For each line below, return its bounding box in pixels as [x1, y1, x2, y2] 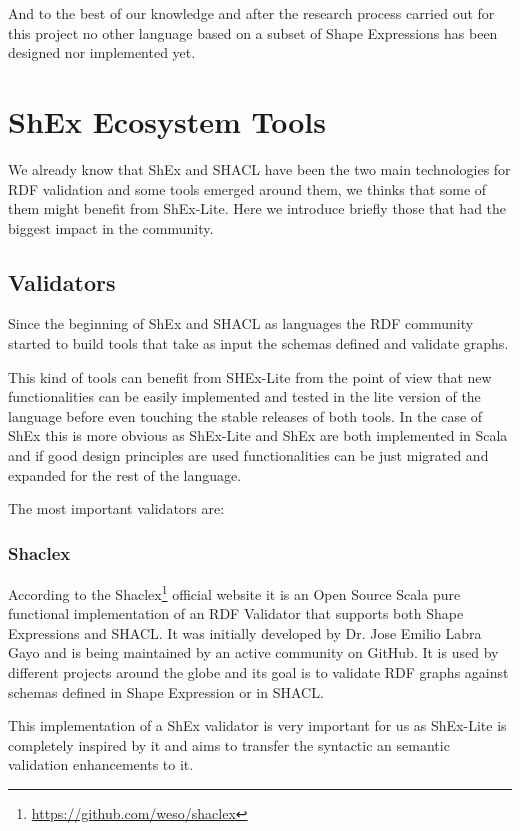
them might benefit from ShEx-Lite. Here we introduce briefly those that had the [8, 198, 507, 219]
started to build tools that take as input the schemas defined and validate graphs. [8, 333, 509, 354]
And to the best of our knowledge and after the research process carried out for [8, 3, 495, 23]
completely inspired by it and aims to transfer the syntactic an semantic [8, 734, 450, 755]
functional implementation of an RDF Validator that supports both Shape [8, 603, 464, 624]
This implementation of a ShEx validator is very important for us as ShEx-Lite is [8, 715, 507, 736]
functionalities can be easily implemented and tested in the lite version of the [8, 386, 481, 407]
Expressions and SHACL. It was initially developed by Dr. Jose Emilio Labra [8, 622, 482, 643]
